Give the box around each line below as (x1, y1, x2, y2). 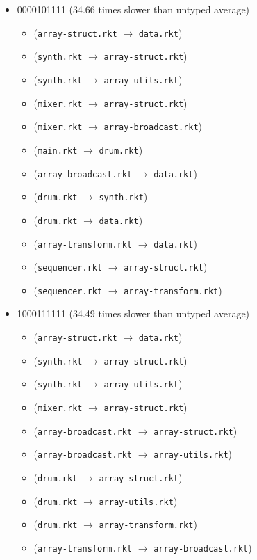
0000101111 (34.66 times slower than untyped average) (17, 2, 250, 16)
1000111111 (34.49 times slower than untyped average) (17, 306, 250, 321)
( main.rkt (33, 142, 78, 157)
